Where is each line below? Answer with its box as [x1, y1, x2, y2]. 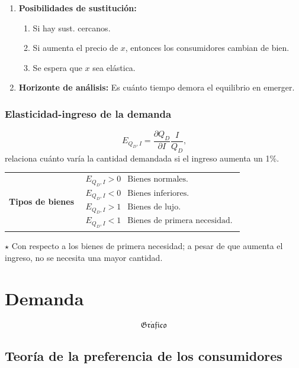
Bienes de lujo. [127, 203, 181, 212]
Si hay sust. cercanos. [33, 21, 111, 34]
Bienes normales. [127, 175, 188, 184]
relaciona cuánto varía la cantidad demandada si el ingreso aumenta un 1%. [5, 151, 279, 164]
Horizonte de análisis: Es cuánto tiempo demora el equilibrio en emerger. [18, 81, 295, 93]
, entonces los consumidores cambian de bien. [125, 41, 290, 54]
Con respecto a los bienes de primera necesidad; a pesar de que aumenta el [11, 240, 283, 252]
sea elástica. [92, 61, 136, 73]
